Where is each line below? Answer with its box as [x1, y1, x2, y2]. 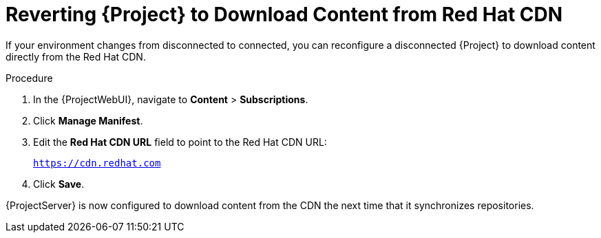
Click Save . [33, 177, 85, 190]
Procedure [6, 72, 53, 84]
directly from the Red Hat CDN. [6, 50, 146, 63]
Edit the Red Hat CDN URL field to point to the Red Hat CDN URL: [33, 136, 327, 148]
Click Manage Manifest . [33, 114, 143, 127]
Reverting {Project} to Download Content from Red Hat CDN [6, 3, 563, 26]
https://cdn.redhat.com [33, 157, 161, 169]
